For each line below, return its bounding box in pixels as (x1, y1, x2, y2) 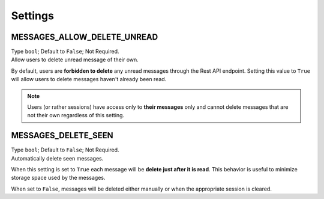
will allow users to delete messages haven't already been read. (11, 76, 167, 83)
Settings (11, 9, 54, 22)
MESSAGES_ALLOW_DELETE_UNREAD (11, 32, 158, 42)
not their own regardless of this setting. (27, 112, 125, 119)
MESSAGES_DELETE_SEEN (11, 130, 113, 141)
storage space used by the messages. (11, 174, 106, 182)
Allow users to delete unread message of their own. (11, 56, 139, 63)
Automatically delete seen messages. (11, 155, 104, 162)
